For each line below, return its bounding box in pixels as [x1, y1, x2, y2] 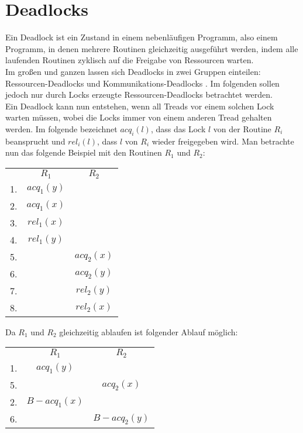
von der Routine [213, 122, 271, 135]
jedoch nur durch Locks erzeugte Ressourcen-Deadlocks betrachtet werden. [5, 88, 273, 101]
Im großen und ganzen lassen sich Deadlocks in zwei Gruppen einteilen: [5, 65, 261, 77]
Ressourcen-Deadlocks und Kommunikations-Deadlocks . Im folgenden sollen [5, 77, 280, 89]
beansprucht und [5, 135, 66, 147]
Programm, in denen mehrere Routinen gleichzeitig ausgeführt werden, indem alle [5, 42, 298, 54]
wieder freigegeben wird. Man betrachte [151, 135, 294, 147]
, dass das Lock [150, 122, 206, 135]
